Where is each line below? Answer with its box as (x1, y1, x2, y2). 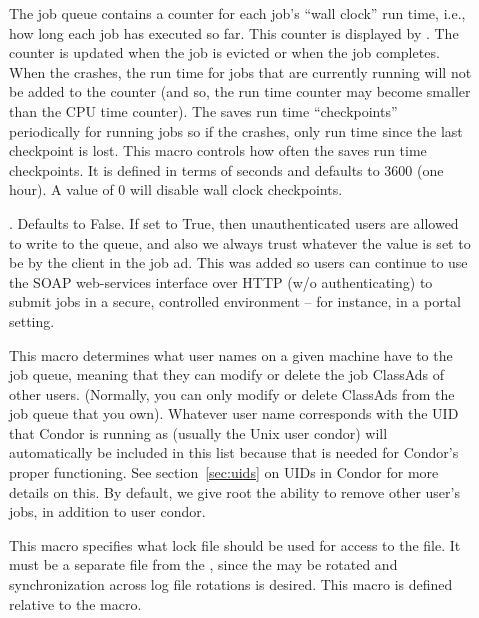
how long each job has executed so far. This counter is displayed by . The (9, 22, 459, 43)
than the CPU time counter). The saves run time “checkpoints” (9, 100, 398, 121)
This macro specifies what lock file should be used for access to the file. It (9, 534, 461, 555)
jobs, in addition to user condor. (9, 501, 206, 522)
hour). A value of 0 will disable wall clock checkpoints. (9, 179, 343, 200)
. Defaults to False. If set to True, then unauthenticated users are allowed (9, 212, 459, 233)
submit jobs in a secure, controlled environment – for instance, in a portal (9, 291, 462, 312)
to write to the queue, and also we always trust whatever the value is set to (9, 232, 471, 253)
